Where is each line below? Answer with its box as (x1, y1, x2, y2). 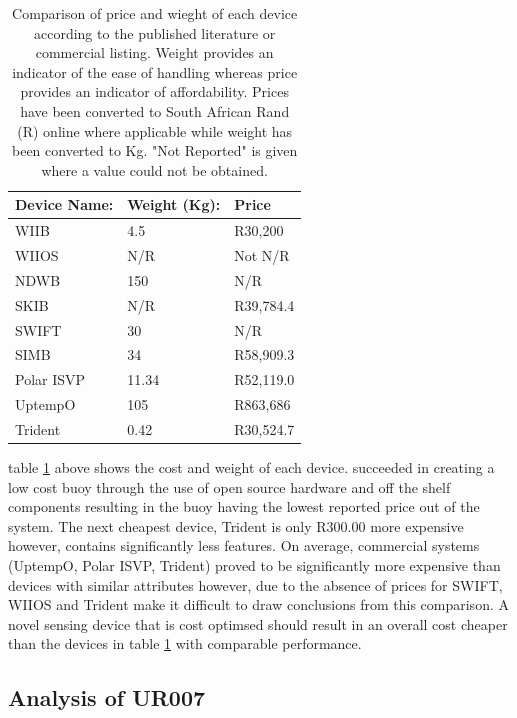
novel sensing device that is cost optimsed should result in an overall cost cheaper (8, 613, 508, 634)
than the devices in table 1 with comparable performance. (8, 633, 362, 654)
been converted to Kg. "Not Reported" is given (11, 140, 298, 161)
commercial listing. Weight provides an (35, 42, 274, 63)
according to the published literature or (33, 22, 276, 43)
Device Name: (15, 194, 114, 215)
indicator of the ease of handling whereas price (12, 61, 298, 82)
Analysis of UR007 (8, 682, 206, 713)
